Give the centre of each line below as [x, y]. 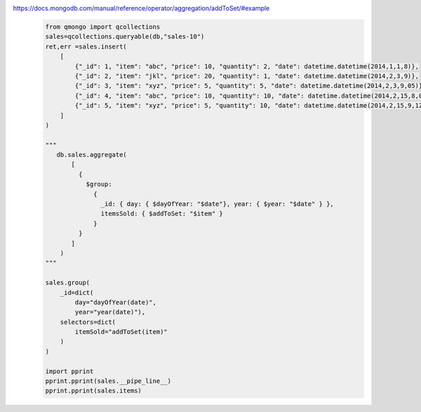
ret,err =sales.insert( [86, 46]
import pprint [69, 371]
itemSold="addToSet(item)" [121, 332]
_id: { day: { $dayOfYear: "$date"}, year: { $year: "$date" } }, [218, 204]
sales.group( [68, 283]
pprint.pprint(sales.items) [93, 391]
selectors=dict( [88, 322]
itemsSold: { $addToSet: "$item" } [162, 214]
